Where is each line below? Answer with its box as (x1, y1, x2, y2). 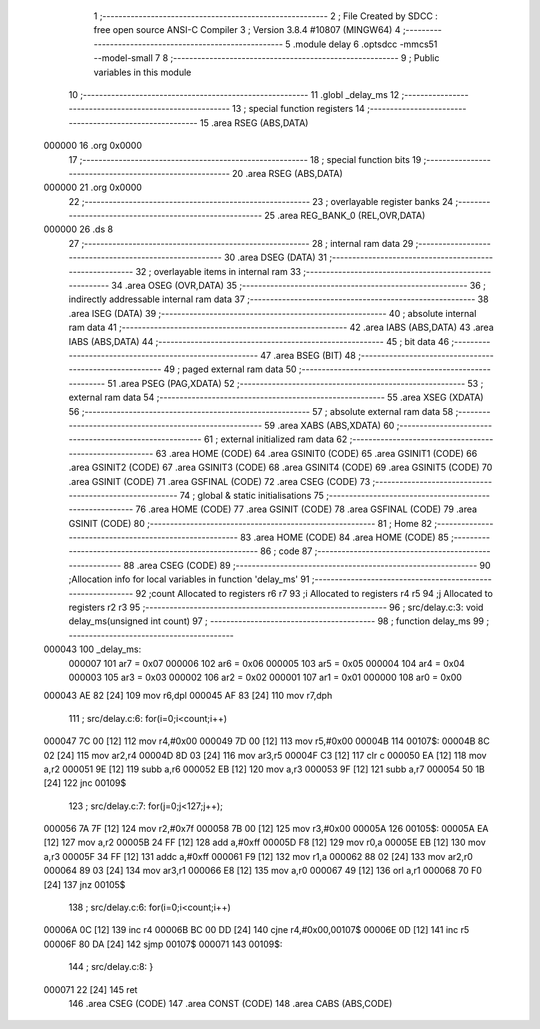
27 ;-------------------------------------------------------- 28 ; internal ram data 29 (68, 237, 414, 249)
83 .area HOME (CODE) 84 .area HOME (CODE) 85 (240, 531, 449, 544)
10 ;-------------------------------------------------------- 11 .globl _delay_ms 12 (68, 88, 400, 100)
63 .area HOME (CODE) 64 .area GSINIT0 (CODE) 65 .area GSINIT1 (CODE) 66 (155, 447, 478, 459)
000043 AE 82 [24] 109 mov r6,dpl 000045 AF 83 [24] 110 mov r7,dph (43, 690, 333, 702)
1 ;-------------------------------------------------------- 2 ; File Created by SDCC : (93, 10, 439, 22)
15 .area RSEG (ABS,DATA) (200, 116, 309, 129)
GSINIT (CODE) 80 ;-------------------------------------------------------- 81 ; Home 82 (68, 517, 433, 529)
